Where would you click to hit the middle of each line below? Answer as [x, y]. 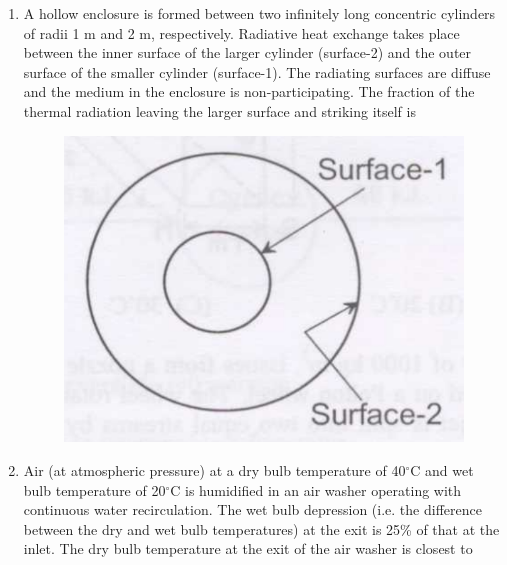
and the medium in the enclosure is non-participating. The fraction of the [249, 91]
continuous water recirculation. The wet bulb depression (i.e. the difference [252, 509]
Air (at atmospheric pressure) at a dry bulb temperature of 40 [214, 470]
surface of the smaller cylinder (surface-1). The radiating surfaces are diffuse [257, 71]
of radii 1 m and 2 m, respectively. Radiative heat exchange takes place [241, 32]
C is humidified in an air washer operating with [316, 489]
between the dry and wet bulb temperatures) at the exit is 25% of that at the [261, 528]
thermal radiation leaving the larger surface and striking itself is [219, 110]
